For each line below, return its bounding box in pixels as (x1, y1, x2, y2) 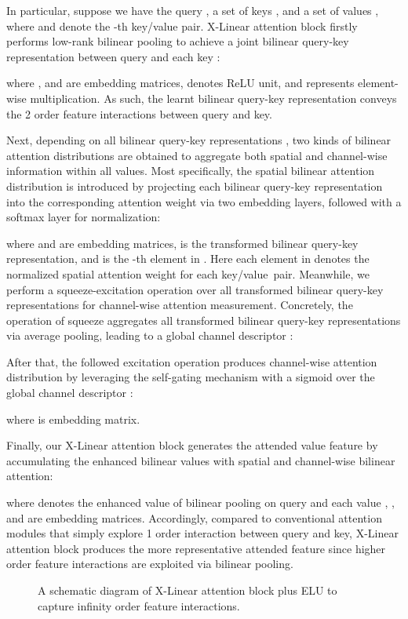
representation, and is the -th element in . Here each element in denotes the (6, 250, 370, 267)
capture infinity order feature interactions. (38, 597, 240, 614)
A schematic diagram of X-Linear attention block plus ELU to (38, 582, 337, 598)
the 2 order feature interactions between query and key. (6, 105, 272, 122)
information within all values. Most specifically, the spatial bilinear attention (6, 162, 375, 179)
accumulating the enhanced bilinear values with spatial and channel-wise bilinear (6, 452, 395, 468)
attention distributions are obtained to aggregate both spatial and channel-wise (6, 147, 388, 163)
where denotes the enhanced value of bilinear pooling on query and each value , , (6, 494, 395, 511)
